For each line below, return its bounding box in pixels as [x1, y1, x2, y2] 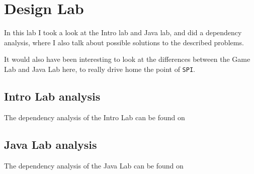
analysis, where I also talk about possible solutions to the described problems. [4, 37, 244, 47]
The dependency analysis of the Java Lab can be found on [4, 160, 184, 170]
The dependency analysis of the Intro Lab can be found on [4, 112, 185, 122]
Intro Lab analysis [4, 88, 101, 104]
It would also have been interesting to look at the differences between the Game [4, 54, 250, 64]
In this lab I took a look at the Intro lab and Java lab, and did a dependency [4, 27, 242, 38]
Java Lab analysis [4, 136, 97, 152]
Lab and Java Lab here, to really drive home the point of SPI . [4, 63, 195, 74]
